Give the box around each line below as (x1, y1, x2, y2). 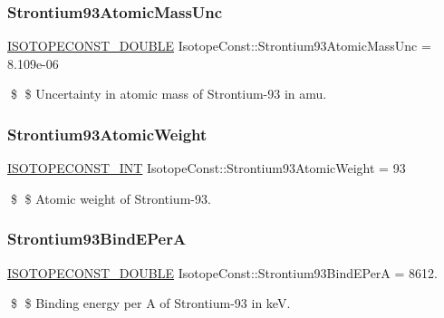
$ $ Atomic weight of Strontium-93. (10, 188, 211, 207)
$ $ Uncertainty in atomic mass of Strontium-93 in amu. (10, 84, 327, 103)
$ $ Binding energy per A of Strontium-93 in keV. (10, 294, 291, 313)
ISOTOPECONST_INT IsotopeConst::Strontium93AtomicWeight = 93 (7, 159, 406, 178)
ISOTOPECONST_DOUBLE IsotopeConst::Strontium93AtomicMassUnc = (7, 36, 431, 55)
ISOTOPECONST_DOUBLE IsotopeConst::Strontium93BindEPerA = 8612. (7, 263, 438, 282)
